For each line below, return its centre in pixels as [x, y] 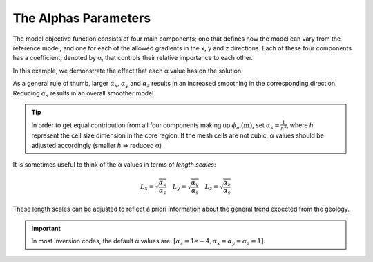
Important [46, 228]
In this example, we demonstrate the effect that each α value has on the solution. [128, 71]
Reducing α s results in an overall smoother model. [84, 94]
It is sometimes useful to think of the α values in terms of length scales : [114, 165]
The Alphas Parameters [82, 18]
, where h [300, 125]
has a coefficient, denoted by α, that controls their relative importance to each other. [133, 58]
